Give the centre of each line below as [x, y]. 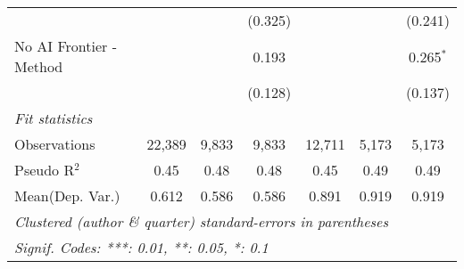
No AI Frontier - [66, 46]
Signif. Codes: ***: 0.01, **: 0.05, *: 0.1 [141, 247]
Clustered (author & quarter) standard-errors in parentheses [201, 221]
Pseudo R [45, 170]
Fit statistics [54, 118]
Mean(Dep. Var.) [67, 196]
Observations [55, 144]
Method [39, 66]
